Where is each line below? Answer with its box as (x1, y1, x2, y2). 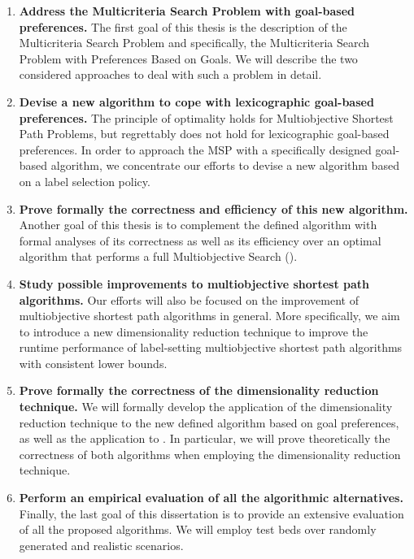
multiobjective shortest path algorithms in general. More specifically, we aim (19, 307, 400, 324)
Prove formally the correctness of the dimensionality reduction (19, 382, 379, 399)
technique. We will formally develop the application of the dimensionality (19, 398, 393, 415)
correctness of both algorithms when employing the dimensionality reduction (19, 445, 401, 462)
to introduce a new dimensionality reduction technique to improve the (19, 323, 368, 340)
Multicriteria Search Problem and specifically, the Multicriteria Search (19, 34, 370, 51)
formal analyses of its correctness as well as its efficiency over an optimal (19, 232, 381, 249)
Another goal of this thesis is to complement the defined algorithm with (19, 216, 377, 233)
